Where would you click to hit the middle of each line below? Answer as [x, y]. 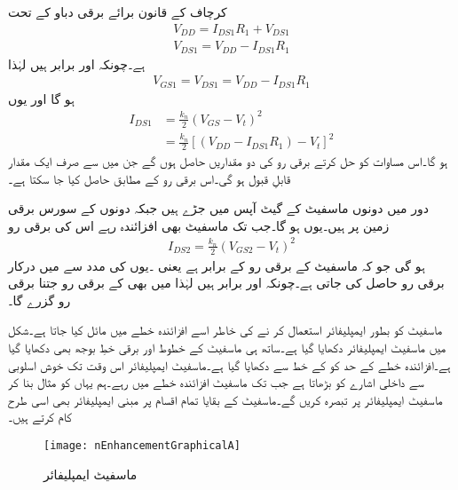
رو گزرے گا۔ [39, 300]
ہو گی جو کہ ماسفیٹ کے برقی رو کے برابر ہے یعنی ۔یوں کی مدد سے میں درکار [217, 265]
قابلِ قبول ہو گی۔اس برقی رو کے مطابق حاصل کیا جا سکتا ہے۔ [150, 178]
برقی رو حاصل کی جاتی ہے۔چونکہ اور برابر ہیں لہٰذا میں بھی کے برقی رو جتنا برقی [226, 283]
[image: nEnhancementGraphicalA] [142, 446]
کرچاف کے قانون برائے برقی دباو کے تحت [118, 12]
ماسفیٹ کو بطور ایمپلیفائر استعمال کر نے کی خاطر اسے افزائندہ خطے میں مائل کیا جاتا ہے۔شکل [225, 330]
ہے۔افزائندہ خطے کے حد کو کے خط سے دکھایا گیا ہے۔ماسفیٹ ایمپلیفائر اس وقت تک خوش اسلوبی [229, 364]
